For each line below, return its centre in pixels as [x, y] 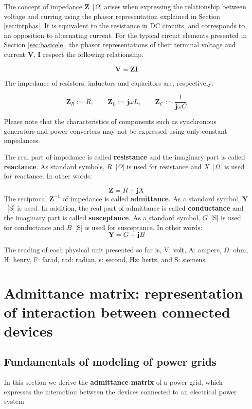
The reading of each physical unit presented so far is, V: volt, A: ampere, [113, 250]
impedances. [22, 140]
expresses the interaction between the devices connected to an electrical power [120, 391]
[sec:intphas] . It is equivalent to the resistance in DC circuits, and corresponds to [125, 26]
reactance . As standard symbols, [54, 166]
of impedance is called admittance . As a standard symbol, [151, 198]
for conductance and [34, 227]
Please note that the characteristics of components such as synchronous [110, 121]
